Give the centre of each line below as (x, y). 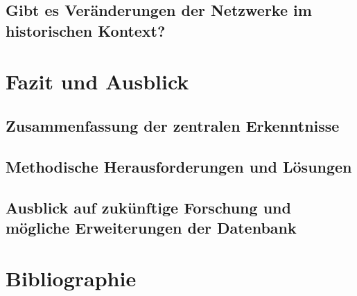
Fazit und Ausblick (97, 81)
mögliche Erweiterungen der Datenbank (151, 227)
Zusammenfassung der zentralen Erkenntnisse (173, 125)
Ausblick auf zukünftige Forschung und (148, 207)
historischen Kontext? (86, 30)
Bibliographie (71, 278)
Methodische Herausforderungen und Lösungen (179, 166)
